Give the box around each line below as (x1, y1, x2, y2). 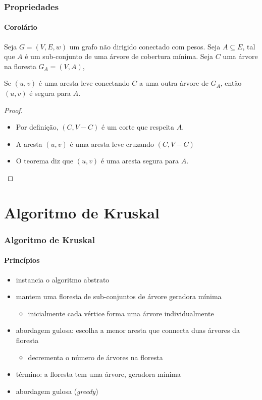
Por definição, (16, 122, 59, 132)
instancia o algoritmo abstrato (16, 274, 110, 284)
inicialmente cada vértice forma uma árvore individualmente (28, 308, 214, 318)
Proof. (4, 104, 23, 115)
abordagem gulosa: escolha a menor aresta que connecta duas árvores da (16, 325, 240, 335)
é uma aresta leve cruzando (70, 138, 154, 149)
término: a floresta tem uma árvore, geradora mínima (16, 369, 181, 379)
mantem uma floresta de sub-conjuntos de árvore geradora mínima (16, 291, 222, 302)
